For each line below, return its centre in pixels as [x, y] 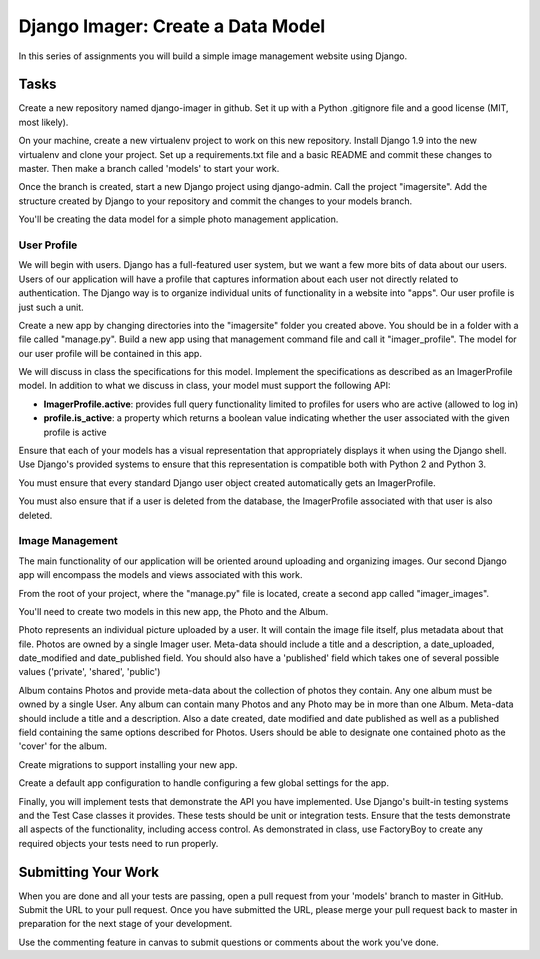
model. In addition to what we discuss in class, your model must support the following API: [204, 386]
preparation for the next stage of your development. [125, 924]
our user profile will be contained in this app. [110, 353]
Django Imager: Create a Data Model [172, 26]
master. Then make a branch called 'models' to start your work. [149, 169]
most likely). [43, 122]
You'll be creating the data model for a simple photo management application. [178, 219]
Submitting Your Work [89, 871]
